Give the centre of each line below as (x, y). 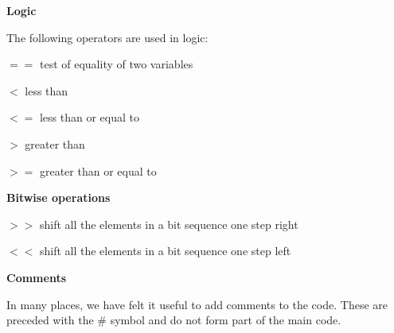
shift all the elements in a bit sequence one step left (165, 251)
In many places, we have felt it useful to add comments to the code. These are (197, 304)
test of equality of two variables (116, 64)
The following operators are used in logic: (107, 37)
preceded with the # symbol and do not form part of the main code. (174, 320)
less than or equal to (89, 117)
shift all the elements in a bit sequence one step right (169, 224)
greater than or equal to (98, 170)
